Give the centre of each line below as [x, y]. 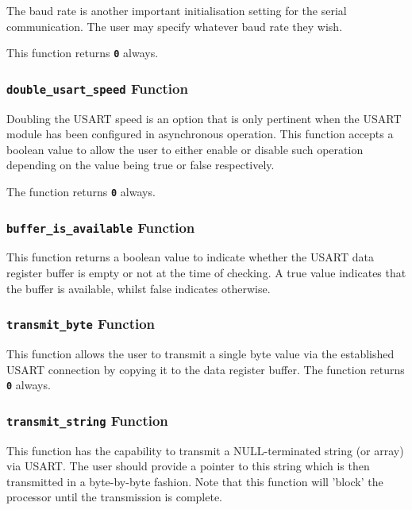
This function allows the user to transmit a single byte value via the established [200, 354]
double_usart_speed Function [97, 88]
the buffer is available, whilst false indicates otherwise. [139, 288]
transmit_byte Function [81, 324]
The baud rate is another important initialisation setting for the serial [177, 10]
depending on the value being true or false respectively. [141, 165]
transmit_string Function [87, 420]
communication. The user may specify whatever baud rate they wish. [175, 26]
